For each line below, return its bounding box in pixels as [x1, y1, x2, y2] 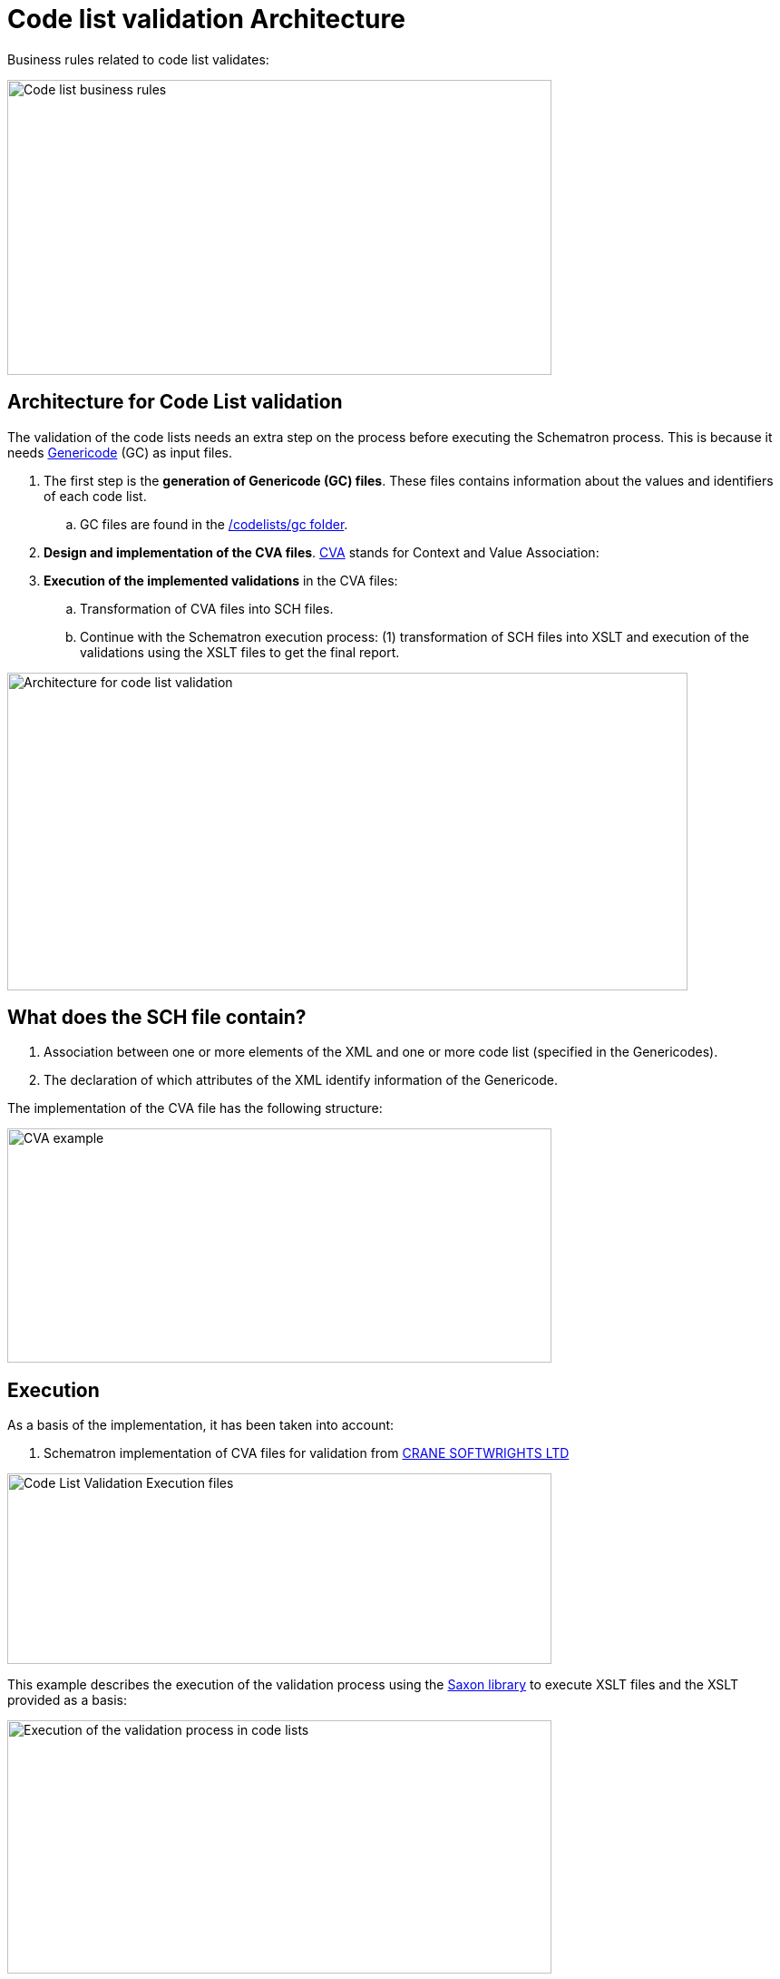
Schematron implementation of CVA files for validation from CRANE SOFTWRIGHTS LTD [44, 1445, 570, 1462]
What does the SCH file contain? [7, 1006, 307, 1029]
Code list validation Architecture [7, 4, 405, 34]
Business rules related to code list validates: [7, 51, 269, 67]
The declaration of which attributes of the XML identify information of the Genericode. [44, 1072, 558, 1088]
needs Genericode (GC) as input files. [7, 444, 232, 460]
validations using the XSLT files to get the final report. [80, 644, 400, 660]
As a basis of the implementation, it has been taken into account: [7, 1417, 395, 1433]
